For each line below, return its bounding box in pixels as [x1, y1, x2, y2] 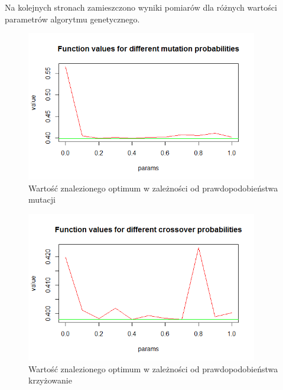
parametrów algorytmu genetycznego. [5, 12, 140, 25]
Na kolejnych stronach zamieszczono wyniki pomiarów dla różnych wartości [5, 1, 277, 13]
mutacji [28, 193, 56, 206]
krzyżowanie [28, 374, 72, 386]
